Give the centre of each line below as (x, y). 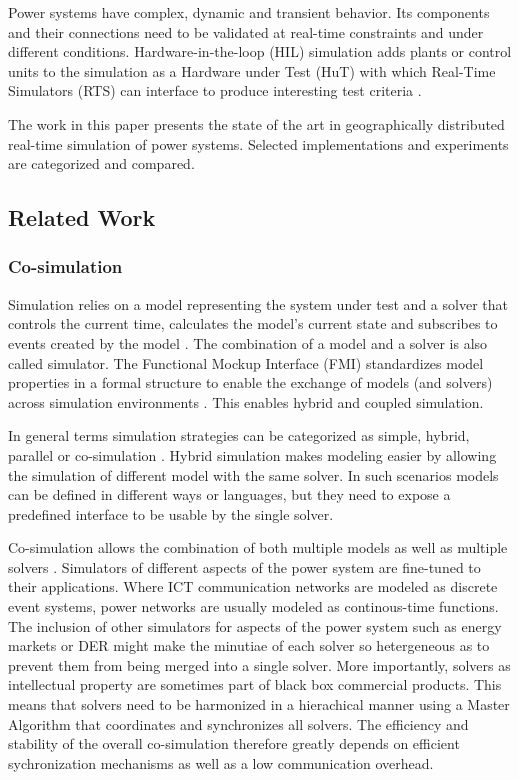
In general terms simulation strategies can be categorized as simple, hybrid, (239, 435)
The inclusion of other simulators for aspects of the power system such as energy (255, 625)
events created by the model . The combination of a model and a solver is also (248, 342)
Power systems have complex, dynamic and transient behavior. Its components (249, 12)
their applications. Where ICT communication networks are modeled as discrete (253, 586)
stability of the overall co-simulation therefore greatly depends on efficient (234, 743)
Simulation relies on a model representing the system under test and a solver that (258, 303)
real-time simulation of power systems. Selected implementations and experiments (258, 143)
